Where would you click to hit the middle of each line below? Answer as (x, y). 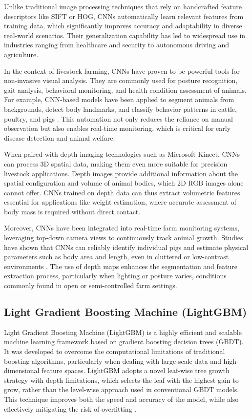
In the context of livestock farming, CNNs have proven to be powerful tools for (122, 71)
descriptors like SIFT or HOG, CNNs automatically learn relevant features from (124, 16)
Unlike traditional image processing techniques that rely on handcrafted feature (123, 6)
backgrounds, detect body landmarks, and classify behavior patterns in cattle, (120, 109)
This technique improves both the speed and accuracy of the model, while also (121, 399)
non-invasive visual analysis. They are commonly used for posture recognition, (121, 80)
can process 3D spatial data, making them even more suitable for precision (116, 163)
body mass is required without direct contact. (72, 211)
